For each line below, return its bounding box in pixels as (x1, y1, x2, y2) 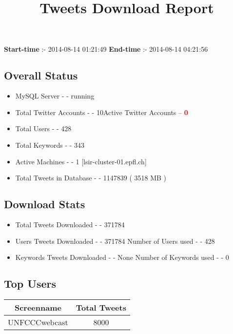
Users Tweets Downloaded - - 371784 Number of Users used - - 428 (15, 236, 215, 246)
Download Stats (4, 196, 85, 212)
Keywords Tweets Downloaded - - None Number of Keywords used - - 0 (15, 252, 229, 262)
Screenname (14, 301, 61, 313)
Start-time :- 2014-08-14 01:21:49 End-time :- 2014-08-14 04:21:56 (4, 44, 208, 54)
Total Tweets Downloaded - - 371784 (15, 219, 125, 229)
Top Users (4, 276, 56, 291)
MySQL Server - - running (15, 91, 95, 101)
